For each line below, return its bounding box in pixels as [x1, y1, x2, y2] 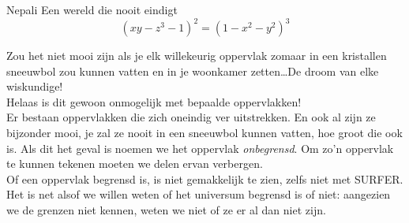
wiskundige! [6, 78, 63, 95]
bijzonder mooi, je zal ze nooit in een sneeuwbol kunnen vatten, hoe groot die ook [6, 125, 403, 141]
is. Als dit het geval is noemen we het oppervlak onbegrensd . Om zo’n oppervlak [6, 139, 394, 156]
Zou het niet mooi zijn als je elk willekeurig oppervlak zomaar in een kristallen [6, 47, 387, 64]
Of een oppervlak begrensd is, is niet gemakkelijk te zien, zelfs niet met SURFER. [6, 170, 403, 187]
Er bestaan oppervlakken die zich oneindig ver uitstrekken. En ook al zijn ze [6, 109, 376, 125]
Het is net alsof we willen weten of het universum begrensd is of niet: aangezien [6, 186, 391, 203]
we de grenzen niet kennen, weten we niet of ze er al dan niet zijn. [6, 202, 326, 218]
